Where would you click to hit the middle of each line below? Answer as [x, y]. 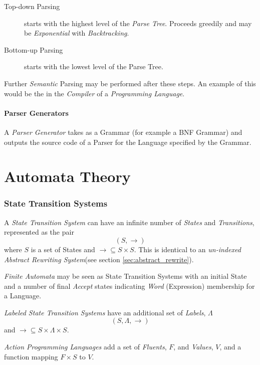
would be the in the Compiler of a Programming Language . [94, 93]
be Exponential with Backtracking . [77, 33]
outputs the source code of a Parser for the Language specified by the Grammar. [128, 142]
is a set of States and [63, 249]
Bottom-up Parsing [34, 49]
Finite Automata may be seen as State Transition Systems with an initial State [125, 276]
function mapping [31, 356]
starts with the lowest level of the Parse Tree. [94, 66]
